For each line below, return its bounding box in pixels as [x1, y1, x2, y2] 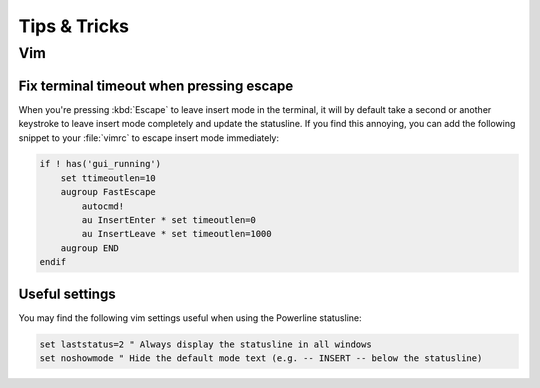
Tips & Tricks [18, 15, 130, 37]
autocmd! [81, 200, 125, 212]
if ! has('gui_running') [39, 158, 162, 170]
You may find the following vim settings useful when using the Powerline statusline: [18, 311, 362, 324]
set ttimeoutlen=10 [60, 172, 157, 184]
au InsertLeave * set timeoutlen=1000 [81, 228, 272, 240]
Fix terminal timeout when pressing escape [18, 77, 294, 94]
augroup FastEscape [60, 186, 157, 198]
